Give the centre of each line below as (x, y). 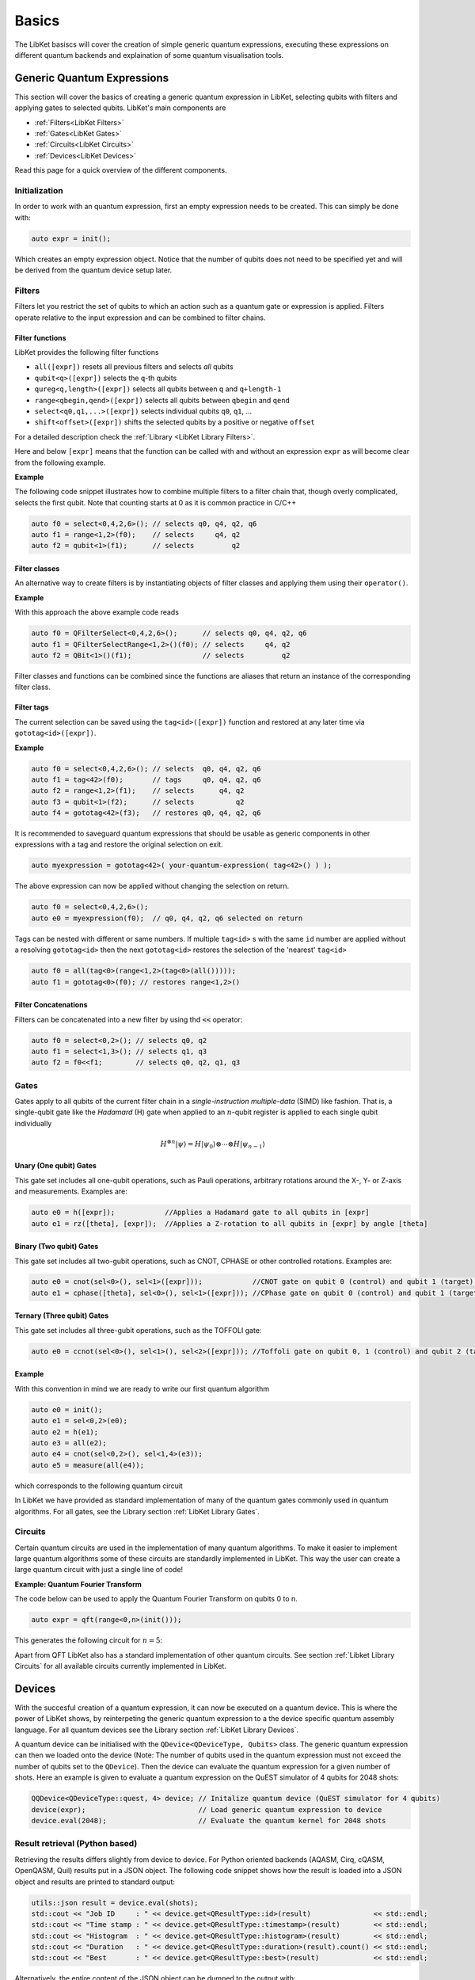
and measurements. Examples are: (71, 1191)
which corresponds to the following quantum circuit (99, 1486)
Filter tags (32, 707)
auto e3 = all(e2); (69, 1443)
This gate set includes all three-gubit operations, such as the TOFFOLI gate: (138, 1330)
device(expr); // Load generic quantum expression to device (207, 1809)
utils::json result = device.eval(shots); (115, 1902)
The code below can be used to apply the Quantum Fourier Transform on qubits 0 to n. (156, 1599)
